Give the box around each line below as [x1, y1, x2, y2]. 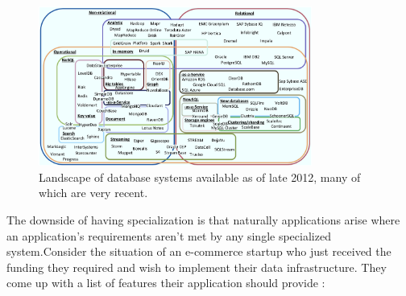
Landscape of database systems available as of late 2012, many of [39, 168, 361, 185]
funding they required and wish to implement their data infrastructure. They [6, 258, 387, 275]
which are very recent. [39, 184, 148, 201]
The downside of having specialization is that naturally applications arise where [6, 212, 400, 228]
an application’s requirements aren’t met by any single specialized [6, 227, 331, 244]
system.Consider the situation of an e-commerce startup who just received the [6, 243, 391, 260]
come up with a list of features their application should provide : [6, 274, 325, 291]
